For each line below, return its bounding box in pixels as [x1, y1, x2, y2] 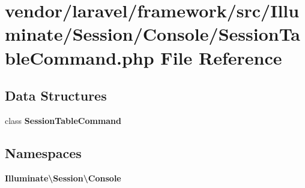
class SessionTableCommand [5, 114, 122, 126]
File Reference [160, 45, 282, 69]
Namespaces [5, 143, 82, 162]
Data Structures [5, 86, 107, 105]
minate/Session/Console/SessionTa [5, 22, 300, 46]
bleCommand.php [5, 45, 154, 69]
